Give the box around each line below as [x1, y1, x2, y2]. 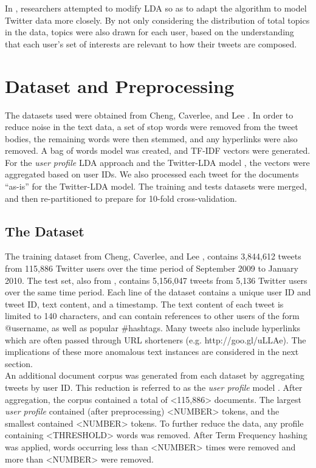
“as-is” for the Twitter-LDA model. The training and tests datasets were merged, [5, 180, 307, 193]
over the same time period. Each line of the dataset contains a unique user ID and [5, 286, 311, 298]
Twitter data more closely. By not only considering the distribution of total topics [5, 13, 310, 26]
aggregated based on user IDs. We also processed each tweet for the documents [5, 168, 299, 181]
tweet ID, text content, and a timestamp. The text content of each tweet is [5, 297, 284, 310]
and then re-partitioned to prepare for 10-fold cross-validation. [5, 191, 237, 204]
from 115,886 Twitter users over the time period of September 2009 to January [5, 262, 298, 275]
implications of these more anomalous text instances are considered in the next [5, 345, 299, 358]
